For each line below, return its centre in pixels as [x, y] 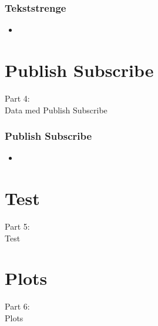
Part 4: [17, 98]
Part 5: [17, 226]
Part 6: [17, 306]
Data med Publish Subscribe [56, 110]
